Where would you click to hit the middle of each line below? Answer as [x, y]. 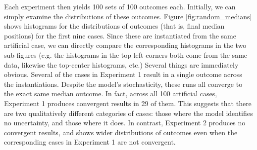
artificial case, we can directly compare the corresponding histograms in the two [125, 45]
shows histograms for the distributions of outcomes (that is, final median [114, 26]
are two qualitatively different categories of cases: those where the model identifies [128, 113]
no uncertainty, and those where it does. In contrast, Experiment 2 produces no [125, 123]
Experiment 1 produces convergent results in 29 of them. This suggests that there [128, 103]
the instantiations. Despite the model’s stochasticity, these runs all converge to [123, 84]
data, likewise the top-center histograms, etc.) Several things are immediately [121, 64]
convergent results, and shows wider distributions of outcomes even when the [121, 132]
